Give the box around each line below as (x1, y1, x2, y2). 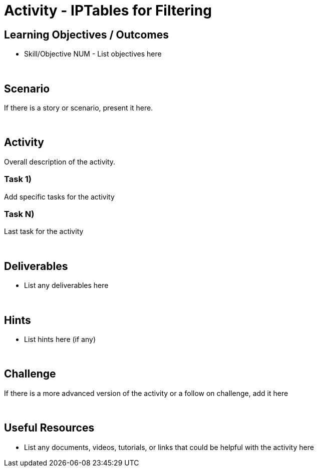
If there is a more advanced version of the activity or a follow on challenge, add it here (4, 388, 288, 397)
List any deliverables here (24, 281, 109, 290)
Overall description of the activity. (4, 157, 116, 166)
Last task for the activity (4, 227, 84, 236)
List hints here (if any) (24, 335, 96, 344)
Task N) (4, 208, 35, 219)
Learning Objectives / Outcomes (4, 28, 169, 41)
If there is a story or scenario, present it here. (4, 103, 153, 112)
